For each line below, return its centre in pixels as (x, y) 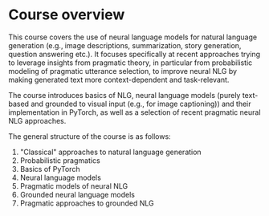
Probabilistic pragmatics (60, 160)
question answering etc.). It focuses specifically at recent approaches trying (134, 54)
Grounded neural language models (77, 194)
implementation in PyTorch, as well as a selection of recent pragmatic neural (134, 112)
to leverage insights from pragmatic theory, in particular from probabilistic (130, 63)
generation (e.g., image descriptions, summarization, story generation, (125, 45)
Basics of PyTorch (50, 169)
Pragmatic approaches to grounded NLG (87, 203)
